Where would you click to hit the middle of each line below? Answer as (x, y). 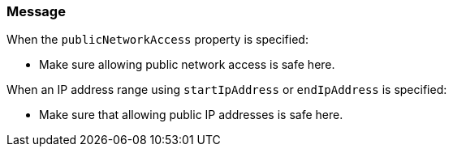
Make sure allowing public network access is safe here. (187, 65)
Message (36, 11)
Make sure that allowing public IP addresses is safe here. (191, 115)
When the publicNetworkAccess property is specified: (157, 40)
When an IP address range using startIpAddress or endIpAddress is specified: (227, 90)
